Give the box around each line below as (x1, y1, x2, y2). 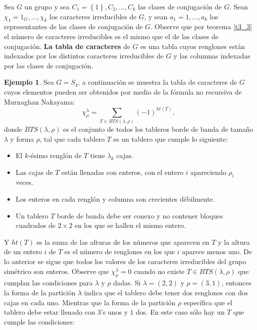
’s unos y (101, 307, 128, 317)
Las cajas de (15, 166, 53, 177)
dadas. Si (113, 277, 141, 288)
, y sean (144, 11, 168, 21)
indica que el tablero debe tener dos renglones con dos (84, 287, 248, 298)
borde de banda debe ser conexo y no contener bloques (57, 210, 223, 220)
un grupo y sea (24, 1, 70, 11)
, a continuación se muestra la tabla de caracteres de (78, 77, 237, 87)
